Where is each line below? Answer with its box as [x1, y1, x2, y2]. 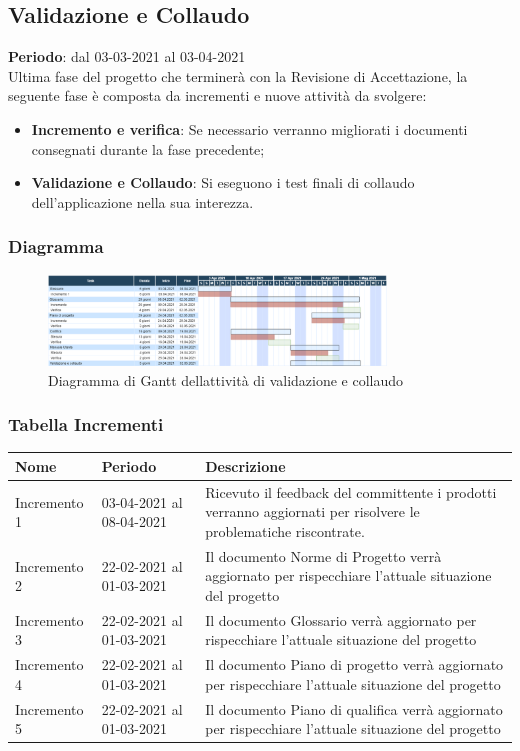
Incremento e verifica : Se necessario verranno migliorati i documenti [31, 118, 468, 139]
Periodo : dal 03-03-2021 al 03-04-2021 [8, 46, 246, 67]
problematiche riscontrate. [205, 520, 365, 541]
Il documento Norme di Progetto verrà [205, 545, 442, 566]
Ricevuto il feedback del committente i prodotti [205, 481, 497, 502]
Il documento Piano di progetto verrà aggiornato [205, 654, 504, 675]
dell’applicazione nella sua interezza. [31, 191, 254, 212]
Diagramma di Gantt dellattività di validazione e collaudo [48, 369, 404, 390]
